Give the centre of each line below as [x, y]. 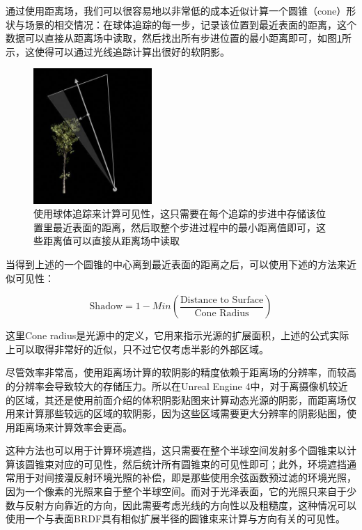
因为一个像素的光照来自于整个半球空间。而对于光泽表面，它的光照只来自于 [176, 491]
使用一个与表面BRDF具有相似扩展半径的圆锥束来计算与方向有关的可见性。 [176, 519]
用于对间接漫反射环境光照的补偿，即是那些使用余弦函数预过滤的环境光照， [186, 477]
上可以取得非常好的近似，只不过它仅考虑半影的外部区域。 [137, 349]
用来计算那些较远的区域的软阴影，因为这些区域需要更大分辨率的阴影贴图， [176, 413]
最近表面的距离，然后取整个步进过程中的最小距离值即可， [184, 227]
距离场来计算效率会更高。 [73, 427]
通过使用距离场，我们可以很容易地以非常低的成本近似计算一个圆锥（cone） [176, 10]
